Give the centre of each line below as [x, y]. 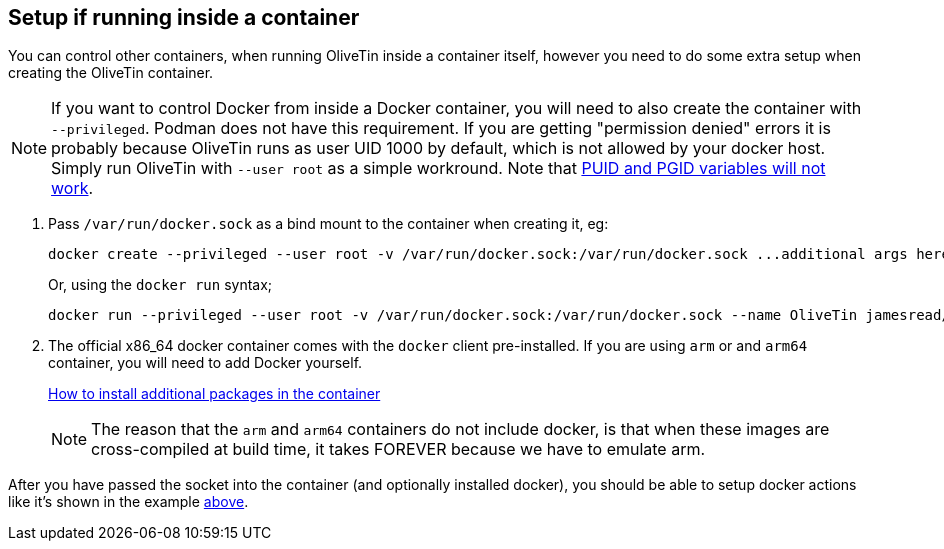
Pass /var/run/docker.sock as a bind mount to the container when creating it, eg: [328, 224]
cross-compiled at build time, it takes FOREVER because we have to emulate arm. [398, 449]
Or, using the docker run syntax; [160, 285]
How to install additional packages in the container [214, 394]
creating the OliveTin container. [111, 73]
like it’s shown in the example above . [128, 502]
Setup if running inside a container [184, 17]
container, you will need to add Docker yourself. [205, 363]
